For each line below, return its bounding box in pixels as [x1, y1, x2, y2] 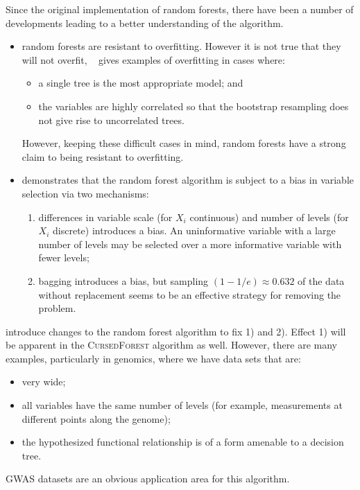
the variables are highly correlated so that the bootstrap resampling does [38, 98, 349, 113]
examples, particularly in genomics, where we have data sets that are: [6, 351, 301, 365]
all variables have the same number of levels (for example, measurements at [22, 398, 343, 412]
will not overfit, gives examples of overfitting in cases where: [22, 52, 285, 67]
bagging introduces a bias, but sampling [38, 273, 209, 288]
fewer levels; [38, 250, 89, 265]
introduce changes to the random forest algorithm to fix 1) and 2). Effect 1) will [6, 324, 346, 338]
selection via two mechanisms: [22, 186, 149, 200]
